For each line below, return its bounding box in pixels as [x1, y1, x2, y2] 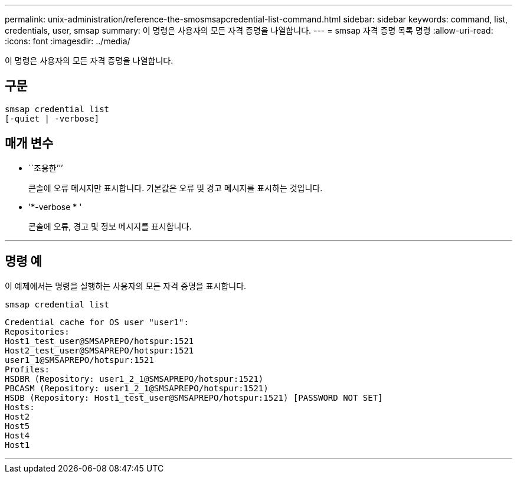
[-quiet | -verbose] [5, 113, 100, 123]
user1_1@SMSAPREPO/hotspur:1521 [5, 355, 154, 365]
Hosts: [5, 402, 35, 412]
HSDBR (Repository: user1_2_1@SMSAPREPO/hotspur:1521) [5, 374, 264, 384]
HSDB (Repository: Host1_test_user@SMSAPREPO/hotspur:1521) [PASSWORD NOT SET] [5, 392, 383, 402]
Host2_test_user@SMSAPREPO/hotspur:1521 [5, 345, 194, 355]
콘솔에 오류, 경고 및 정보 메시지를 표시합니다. [28, 221, 192, 231]
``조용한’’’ [28, 162, 63, 173]
